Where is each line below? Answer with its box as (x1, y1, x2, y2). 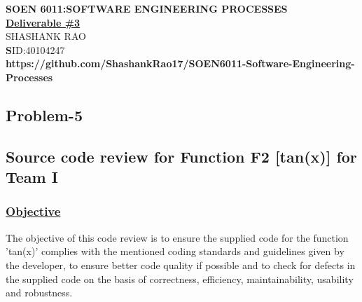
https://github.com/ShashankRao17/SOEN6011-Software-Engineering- (6, 56, 355, 71)
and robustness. (6, 285, 73, 300)
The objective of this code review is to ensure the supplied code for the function (6, 230, 349, 245)
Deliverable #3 (6, 15, 81, 29)
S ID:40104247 (6, 42, 65, 57)
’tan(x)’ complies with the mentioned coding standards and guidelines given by (6, 244, 344, 259)
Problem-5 (6, 104, 83, 125)
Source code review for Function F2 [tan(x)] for (6, 145, 357, 167)
